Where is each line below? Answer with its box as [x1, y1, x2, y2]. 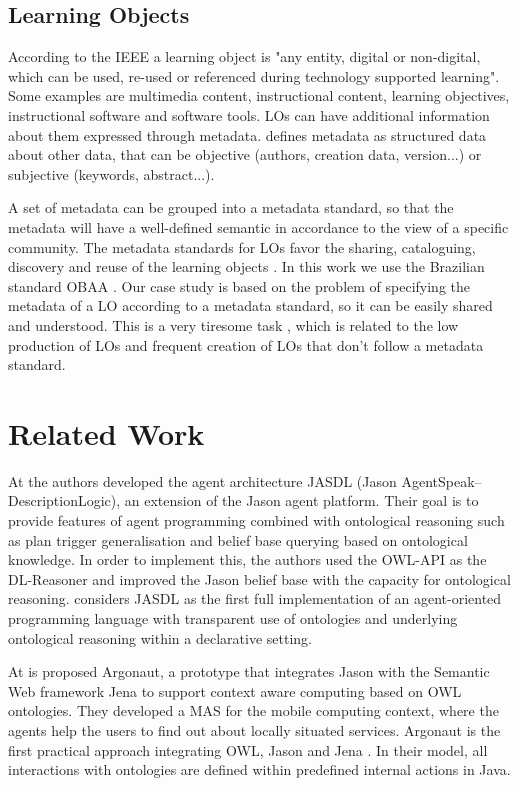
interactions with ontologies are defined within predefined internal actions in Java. [8, 759, 511, 780]
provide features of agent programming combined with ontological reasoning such [8, 510, 505, 531]
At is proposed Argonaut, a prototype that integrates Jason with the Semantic [8, 661, 490, 682]
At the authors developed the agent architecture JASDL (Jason [8, 470, 397, 491]
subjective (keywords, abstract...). [8, 163, 215, 184]
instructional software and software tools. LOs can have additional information [8, 104, 490, 125]
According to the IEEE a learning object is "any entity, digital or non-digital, [8, 46, 481, 67]
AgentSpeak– [401, 470, 482, 491]
